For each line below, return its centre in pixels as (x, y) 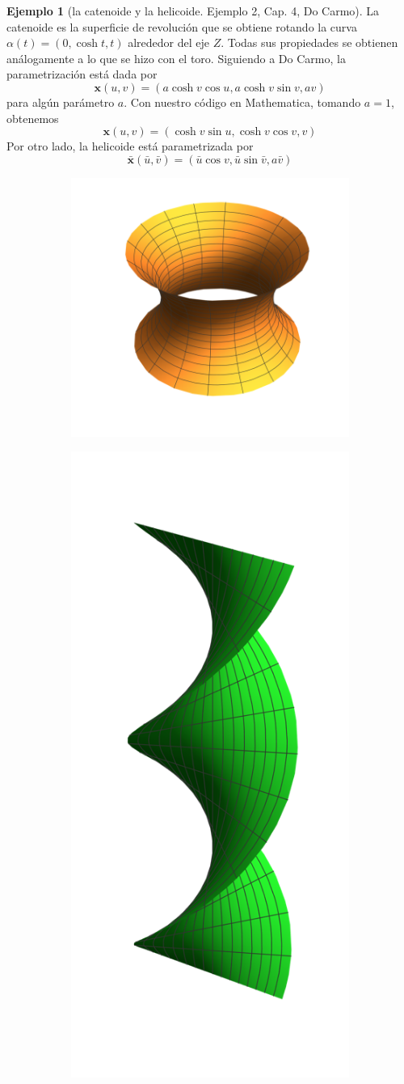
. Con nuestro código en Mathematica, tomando (242, 102)
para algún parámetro (61, 102)
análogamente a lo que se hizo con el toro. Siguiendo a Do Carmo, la (176, 58)
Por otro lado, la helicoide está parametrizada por (130, 146)
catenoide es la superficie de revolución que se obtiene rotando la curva (182, 26)
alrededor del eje (168, 42)
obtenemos (33, 118)
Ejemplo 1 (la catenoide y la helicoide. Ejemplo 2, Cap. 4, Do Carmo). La (193, 11)
